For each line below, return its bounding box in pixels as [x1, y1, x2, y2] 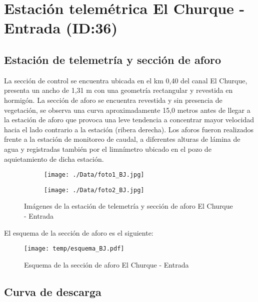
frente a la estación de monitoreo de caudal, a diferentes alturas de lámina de [4, 134, 240, 144]
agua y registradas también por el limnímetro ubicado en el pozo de [4, 143, 211, 154]
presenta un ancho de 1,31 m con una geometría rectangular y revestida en [4, 85, 233, 95]
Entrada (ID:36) [4, 17, 117, 38]
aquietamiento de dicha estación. [4, 153, 104, 164]
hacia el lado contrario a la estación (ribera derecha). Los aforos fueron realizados [4, 124, 253, 134]
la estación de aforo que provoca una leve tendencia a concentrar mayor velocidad [4, 114, 254, 125]
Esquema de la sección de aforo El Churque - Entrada [24, 259, 189, 270]
